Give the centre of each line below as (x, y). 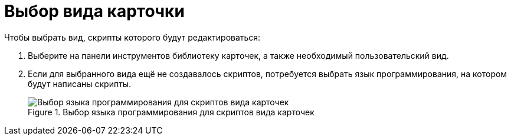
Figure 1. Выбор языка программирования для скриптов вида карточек (171, 112)
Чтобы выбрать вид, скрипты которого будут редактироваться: (132, 37)
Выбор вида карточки (94, 11)
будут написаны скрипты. (80, 84)
